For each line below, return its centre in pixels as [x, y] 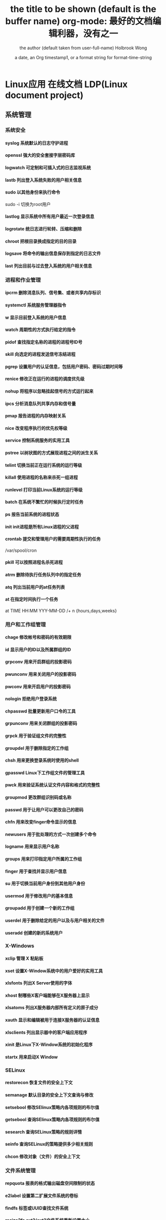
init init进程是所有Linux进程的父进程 [42, 526]
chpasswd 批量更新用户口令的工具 [40, 711]
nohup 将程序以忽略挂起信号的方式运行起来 [49, 391]
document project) [44, 95]
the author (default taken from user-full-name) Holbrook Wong [83, 48]
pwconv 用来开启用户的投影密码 [38, 686]
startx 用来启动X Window [31, 1057]
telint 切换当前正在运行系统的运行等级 [44, 465]
